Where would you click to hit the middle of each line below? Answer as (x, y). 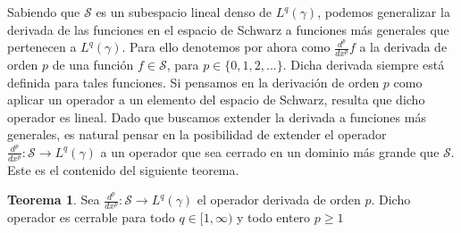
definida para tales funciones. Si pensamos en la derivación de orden (193, 82)
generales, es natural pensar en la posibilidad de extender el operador (197, 134)
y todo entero (273, 217)
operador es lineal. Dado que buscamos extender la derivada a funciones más (217, 116)
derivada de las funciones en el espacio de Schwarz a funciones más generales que (228, 29)
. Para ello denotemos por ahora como (226, 47)
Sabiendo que (44, 12)
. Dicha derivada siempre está (364, 65)
